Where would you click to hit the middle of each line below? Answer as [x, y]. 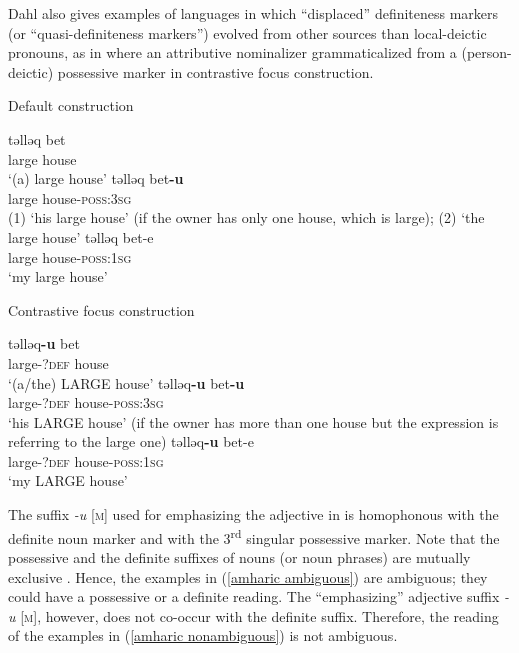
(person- [486, 52]
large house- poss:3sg [70, 197]
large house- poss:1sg [70, 256]
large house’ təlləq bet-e [81, 236]
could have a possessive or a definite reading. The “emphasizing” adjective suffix [254, 596]
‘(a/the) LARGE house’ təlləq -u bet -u [126, 382]
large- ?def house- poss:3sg [86, 402]
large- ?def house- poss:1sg [86, 460]
